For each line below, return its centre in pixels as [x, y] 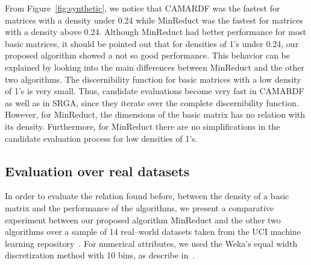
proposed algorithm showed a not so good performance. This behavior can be [148, 55]
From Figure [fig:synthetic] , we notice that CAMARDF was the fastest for [143, 8]
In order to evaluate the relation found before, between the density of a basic [147, 196]
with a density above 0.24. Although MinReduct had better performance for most [155, 32]
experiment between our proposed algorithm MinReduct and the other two [143, 219]
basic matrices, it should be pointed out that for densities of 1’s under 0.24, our [152, 43]
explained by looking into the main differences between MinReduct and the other [155, 67]
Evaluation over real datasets [97, 171]
